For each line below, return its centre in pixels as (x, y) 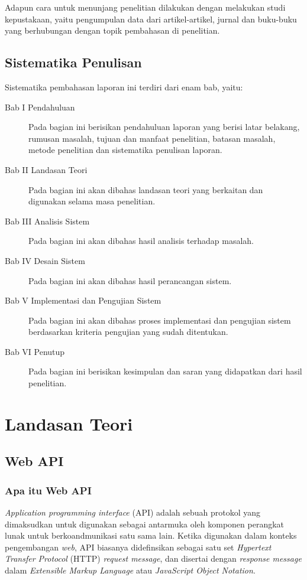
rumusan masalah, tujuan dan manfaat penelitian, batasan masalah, (152, 138)
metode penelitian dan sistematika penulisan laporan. (125, 150)
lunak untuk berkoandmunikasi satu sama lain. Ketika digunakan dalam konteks (151, 535)
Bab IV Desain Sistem (45, 260)
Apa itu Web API (48, 490)
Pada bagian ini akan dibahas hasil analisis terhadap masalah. (141, 241)
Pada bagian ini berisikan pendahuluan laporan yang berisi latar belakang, (164, 127)
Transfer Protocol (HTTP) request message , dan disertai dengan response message (153, 558)
